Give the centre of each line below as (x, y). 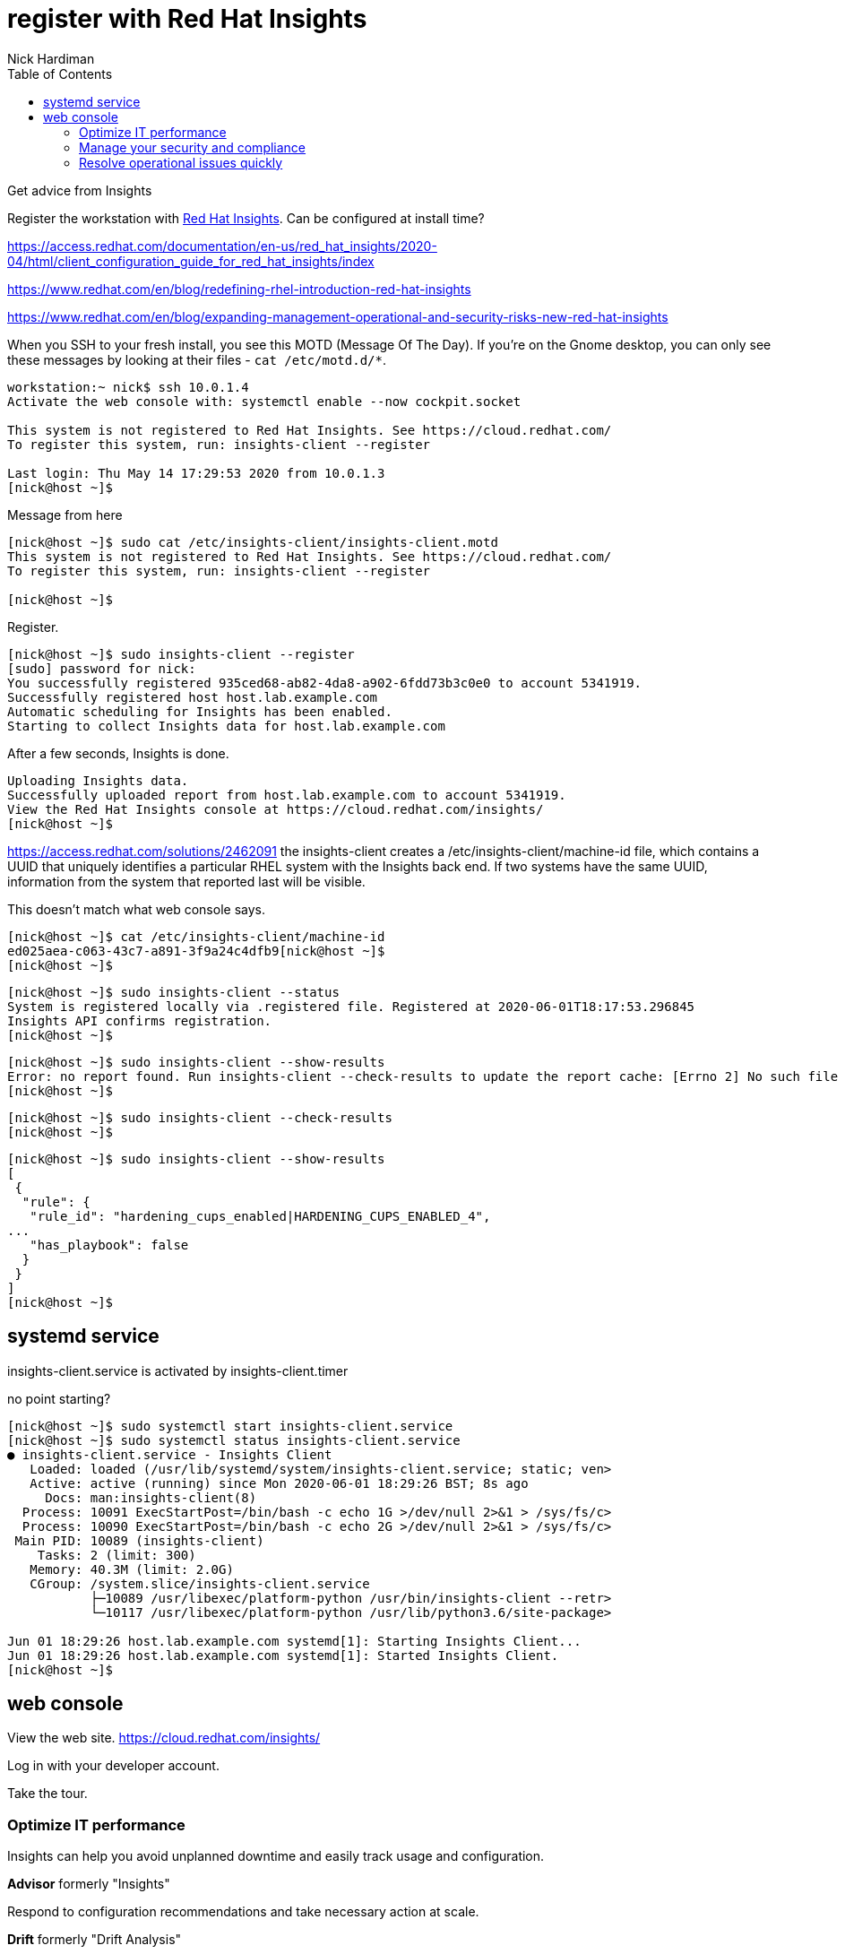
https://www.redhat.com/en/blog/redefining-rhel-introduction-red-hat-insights (239, 289)
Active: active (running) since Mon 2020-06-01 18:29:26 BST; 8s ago (279, 1483)
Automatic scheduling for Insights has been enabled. (200, 711)
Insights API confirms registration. (140, 1020)
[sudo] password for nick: (102, 668)
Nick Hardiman (51, 58)
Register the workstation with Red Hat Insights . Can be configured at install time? (246, 218)
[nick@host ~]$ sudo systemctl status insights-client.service (234, 1440)
